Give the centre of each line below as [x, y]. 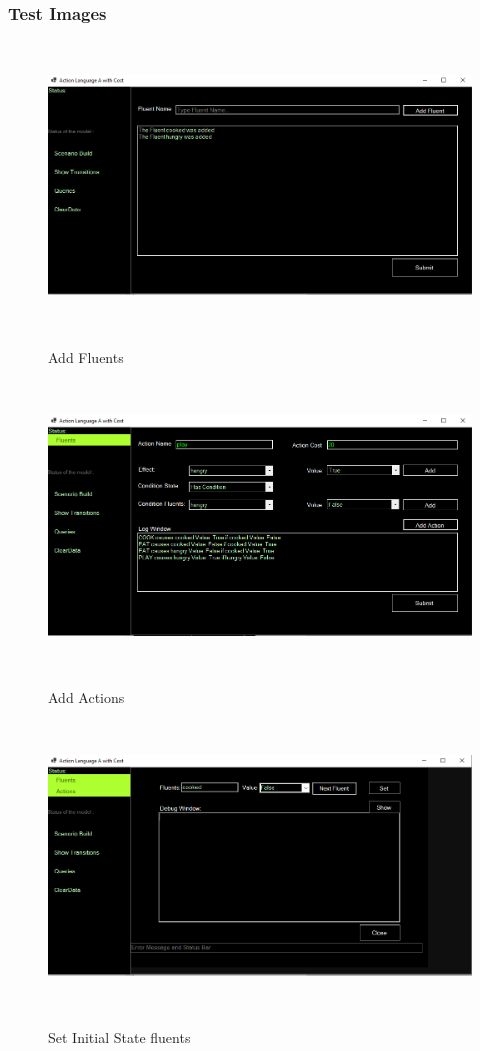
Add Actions [86, 697]
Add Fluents [86, 356]
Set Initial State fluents [119, 1037]
